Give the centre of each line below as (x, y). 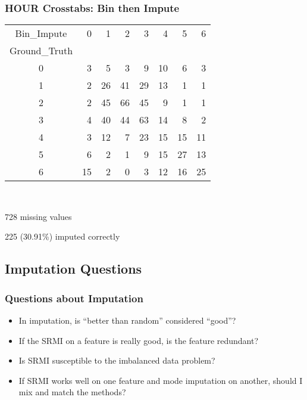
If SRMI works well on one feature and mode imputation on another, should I (161, 380)
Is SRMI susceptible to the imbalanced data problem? (117, 360)
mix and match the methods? (72, 392)
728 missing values (38, 216)
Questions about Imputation (74, 298)
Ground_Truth (41, 51)
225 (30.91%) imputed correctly (62, 236)
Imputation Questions (73, 269)
